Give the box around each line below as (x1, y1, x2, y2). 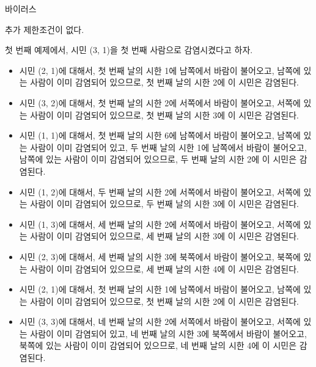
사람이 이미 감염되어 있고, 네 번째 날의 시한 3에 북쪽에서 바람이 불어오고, (30, 327, 307, 340)
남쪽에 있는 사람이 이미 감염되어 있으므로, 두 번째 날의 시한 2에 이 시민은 (19, 153, 297, 165)
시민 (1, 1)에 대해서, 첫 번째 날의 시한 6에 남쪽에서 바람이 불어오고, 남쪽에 (19, 129, 301, 142)
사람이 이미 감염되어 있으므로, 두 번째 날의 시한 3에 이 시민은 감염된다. (30, 197, 299, 210)
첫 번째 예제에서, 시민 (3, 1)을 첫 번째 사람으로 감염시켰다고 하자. (5, 43, 253, 56)
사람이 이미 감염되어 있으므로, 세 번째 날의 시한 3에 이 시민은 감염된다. (30, 230, 299, 242)
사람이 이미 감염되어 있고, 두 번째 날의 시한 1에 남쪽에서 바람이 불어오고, (30, 140, 307, 153)
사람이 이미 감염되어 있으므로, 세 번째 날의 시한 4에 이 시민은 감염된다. (30, 262, 299, 275)
